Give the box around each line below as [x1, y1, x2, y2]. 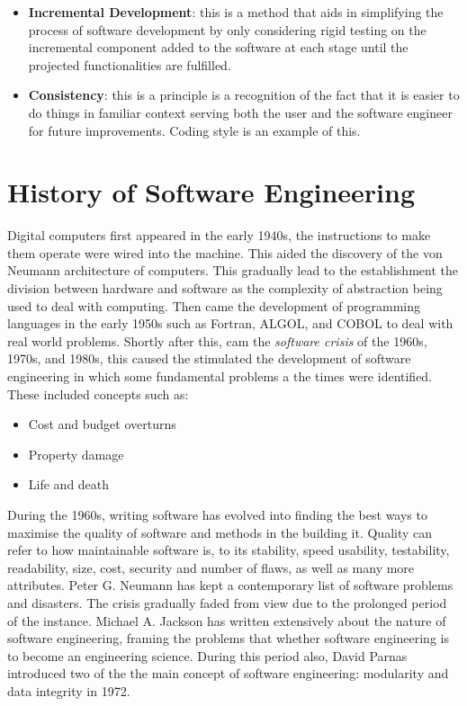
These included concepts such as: [7, 384, 189, 403]
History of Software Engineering [7, 174, 416, 210]
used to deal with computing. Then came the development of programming [7, 296, 421, 315]
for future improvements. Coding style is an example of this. [28, 121, 361, 139]
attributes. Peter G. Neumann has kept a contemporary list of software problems [7, 576, 454, 594]
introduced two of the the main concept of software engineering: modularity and [7, 664, 449, 683]
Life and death [28, 475, 110, 494]
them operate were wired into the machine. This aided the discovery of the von [7, 243, 443, 262]
